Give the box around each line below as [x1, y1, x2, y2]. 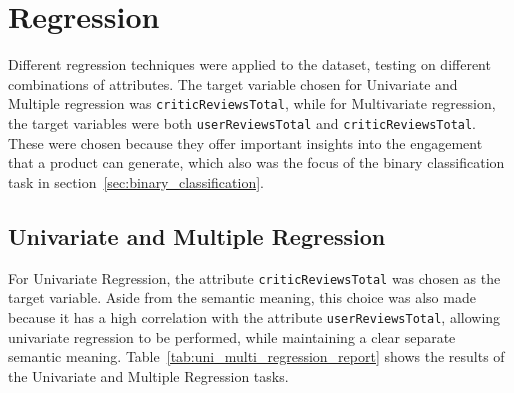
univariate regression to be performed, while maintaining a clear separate [8, 326, 456, 347]
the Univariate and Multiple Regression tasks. [8, 365, 289, 386]
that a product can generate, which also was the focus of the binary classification [8, 152, 505, 173]
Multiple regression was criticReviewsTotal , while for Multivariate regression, [8, 93, 496, 114]
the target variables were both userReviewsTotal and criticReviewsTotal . [8, 112, 477, 133]
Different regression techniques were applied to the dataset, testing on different [8, 54, 491, 75]
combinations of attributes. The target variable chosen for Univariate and [8, 73, 458, 94]
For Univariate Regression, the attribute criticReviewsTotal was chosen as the [8, 267, 501, 288]
